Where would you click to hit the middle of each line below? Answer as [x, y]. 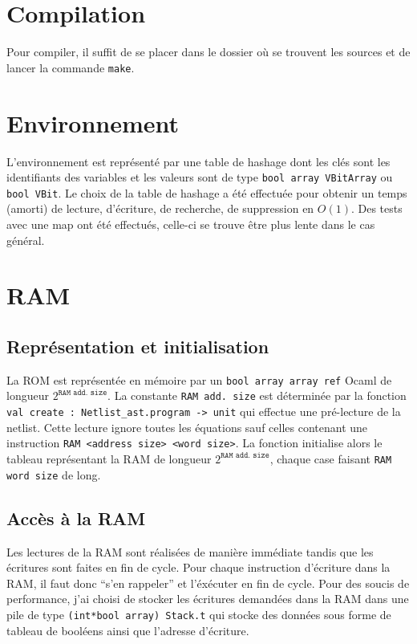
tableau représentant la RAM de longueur [109, 458]
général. [26, 240]
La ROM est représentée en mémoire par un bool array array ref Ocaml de [199, 379]
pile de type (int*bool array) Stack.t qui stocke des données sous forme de [199, 614]
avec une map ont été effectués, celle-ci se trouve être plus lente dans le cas [191, 224]
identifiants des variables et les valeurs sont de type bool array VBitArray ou [200, 177]
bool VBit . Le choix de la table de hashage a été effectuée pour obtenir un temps [207, 192]
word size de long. [54, 474]
